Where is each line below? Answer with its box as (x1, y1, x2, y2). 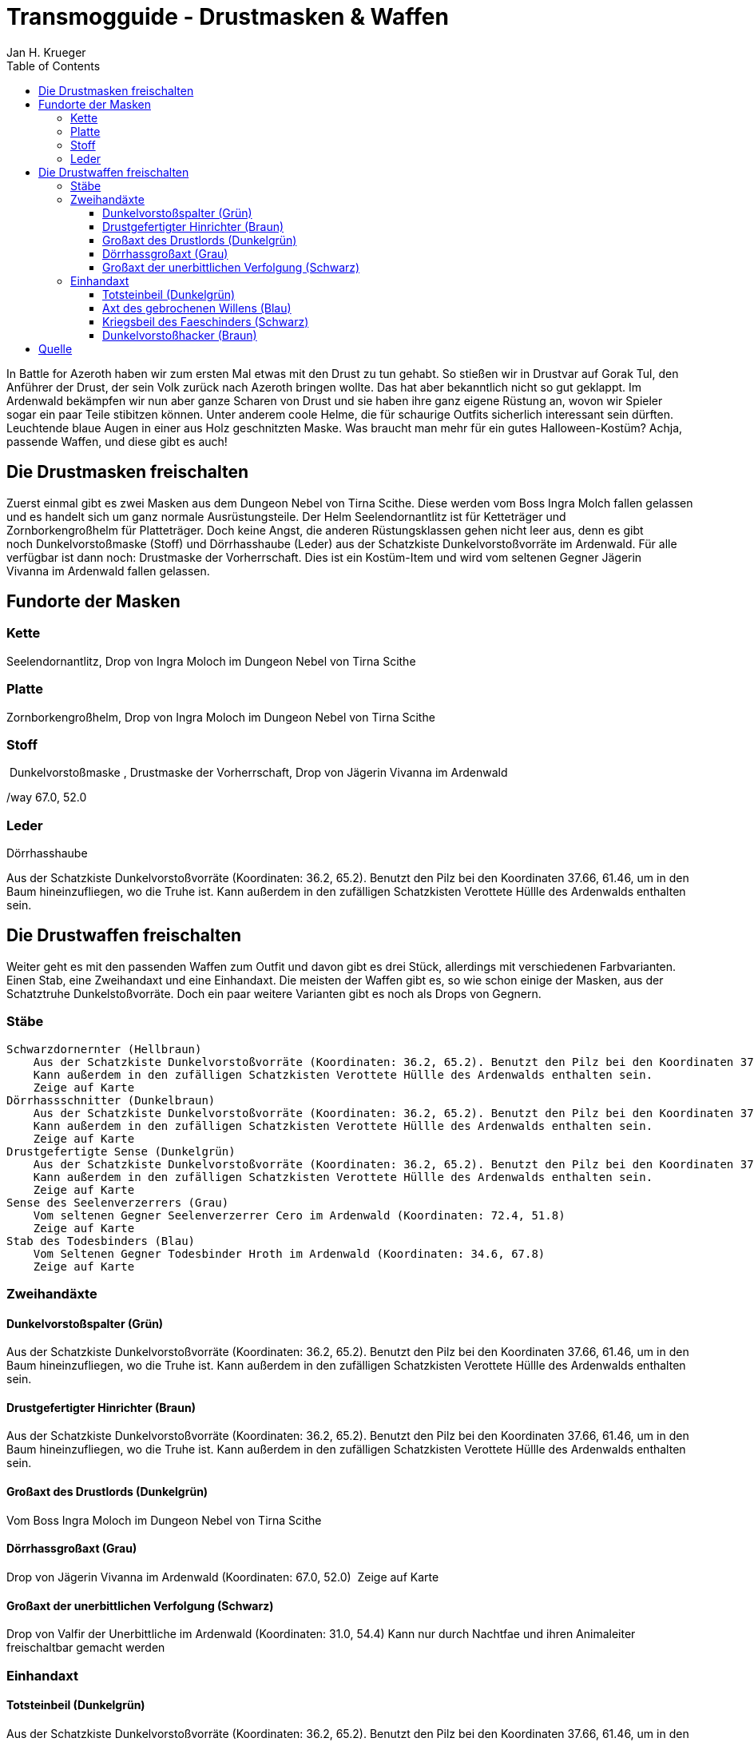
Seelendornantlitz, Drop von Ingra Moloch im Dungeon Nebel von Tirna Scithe (6, 654, 416, 668)
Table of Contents (6, 58, 101, 73)
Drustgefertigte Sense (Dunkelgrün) (6, 1144, 236, 1158)
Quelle (38, 341, 73, 356)
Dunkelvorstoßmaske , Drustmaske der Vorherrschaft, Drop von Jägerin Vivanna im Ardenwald (9, 766, 508, 780)
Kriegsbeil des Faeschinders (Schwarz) (102, 314, 309, 328)
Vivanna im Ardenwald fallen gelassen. (6, 563, 210, 578)
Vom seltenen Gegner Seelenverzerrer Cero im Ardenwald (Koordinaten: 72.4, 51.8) (33, 1208, 565, 1222)
